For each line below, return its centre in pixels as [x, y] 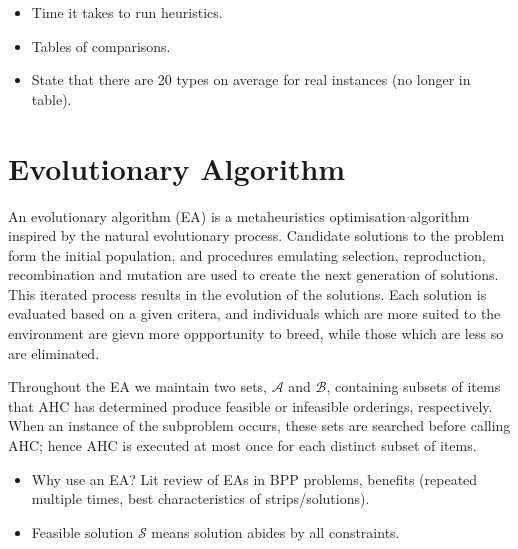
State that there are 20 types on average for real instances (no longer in [251, 79]
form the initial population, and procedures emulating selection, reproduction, [247, 254]
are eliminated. [54, 352]
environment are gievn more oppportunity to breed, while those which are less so [256, 333]
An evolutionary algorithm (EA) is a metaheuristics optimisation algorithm [239, 215]
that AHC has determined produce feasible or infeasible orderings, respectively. [250, 405]
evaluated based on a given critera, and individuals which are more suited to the [254, 313]
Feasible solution [82, 531]
